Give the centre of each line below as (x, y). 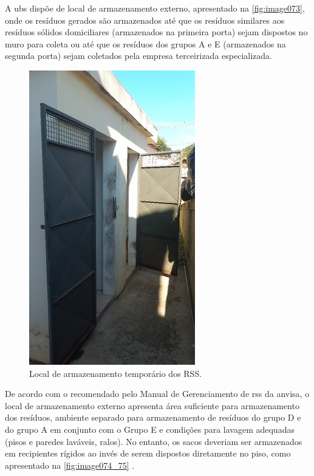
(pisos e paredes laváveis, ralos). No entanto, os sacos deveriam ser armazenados (154, 441)
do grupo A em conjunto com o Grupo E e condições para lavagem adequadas (150, 429)
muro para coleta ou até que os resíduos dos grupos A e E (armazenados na (145, 43)
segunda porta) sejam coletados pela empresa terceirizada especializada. (138, 56)
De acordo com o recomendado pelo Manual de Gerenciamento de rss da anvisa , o (157, 394)
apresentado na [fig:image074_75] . (70, 465)
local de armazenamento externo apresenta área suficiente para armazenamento (152, 405)
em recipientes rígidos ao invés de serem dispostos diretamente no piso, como (148, 453)
